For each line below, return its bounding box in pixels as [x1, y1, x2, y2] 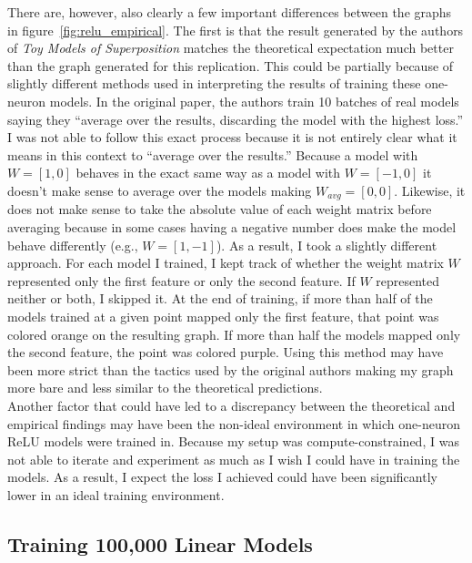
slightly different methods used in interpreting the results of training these [7, 74, 421, 93]
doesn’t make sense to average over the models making [7, 180, 312, 200]
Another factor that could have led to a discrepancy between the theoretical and [7, 395, 456, 415]
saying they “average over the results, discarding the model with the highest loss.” [7, 109, 464, 128]
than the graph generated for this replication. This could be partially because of [7, 56, 454, 75]
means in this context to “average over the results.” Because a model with [7, 145, 418, 164]
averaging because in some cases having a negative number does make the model [7, 217, 457, 236]
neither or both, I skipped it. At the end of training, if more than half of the [7, 289, 433, 308]
